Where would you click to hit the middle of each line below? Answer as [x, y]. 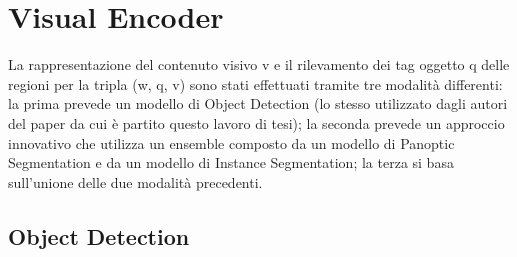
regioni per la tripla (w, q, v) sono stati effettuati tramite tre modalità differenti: [255, 83]
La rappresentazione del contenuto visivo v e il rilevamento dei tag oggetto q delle [259, 64]
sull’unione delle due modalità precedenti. [135, 181]
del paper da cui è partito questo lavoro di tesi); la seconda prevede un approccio [256, 122]
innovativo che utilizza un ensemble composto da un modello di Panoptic [231, 142]
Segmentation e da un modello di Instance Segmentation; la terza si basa [231, 162]
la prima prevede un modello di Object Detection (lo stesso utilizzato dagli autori [258, 103]
